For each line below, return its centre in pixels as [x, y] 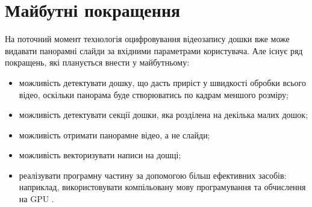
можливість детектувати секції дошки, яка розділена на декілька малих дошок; [164, 115]
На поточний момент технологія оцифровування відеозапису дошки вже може [147, 39]
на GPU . [36, 199]
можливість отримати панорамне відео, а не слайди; [114, 134]
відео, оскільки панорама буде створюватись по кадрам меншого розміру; [154, 94]
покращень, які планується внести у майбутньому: [97, 62]
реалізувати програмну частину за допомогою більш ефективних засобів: [153, 175]
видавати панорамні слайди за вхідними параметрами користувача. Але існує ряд [154, 50]
